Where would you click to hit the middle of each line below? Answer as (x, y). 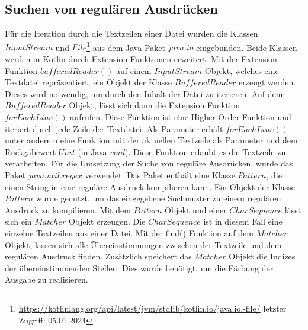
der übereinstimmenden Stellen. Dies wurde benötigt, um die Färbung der (139, 267)
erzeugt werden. (267, 82)
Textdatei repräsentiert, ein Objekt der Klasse (88, 82)
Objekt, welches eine (242, 70)
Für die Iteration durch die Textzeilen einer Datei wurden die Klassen (131, 33)
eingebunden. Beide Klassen (247, 47)
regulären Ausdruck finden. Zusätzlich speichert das (98, 256)
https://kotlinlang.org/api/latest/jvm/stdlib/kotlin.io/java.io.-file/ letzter (153, 308)
